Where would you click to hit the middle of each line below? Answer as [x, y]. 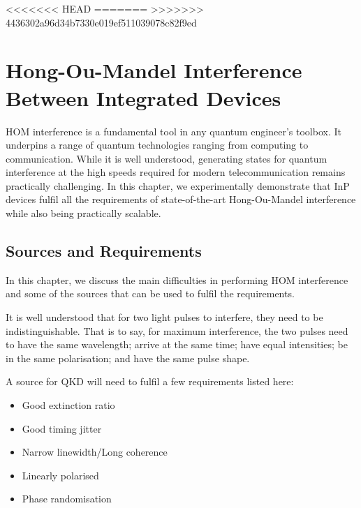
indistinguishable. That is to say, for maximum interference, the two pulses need [177, 330]
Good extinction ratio [68, 405]
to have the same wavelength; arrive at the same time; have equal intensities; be [177, 344]
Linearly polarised [60, 475]
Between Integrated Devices [143, 97]
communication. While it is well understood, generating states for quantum [167, 158]
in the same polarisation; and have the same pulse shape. [128, 358]
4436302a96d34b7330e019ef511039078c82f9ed [101, 22]
